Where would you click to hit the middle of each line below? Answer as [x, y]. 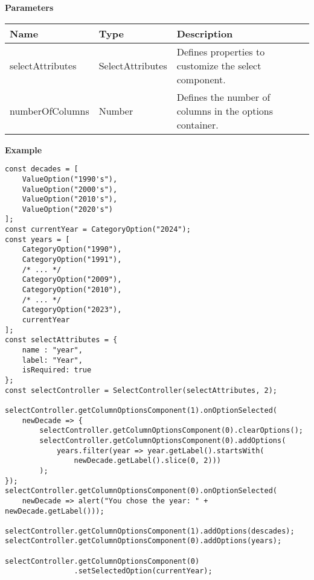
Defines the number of [223, 97]
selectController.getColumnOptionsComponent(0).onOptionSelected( [141, 491]
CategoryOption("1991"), [72, 260]
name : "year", [52, 350]
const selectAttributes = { [61, 340]
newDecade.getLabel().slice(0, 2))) [147, 461]
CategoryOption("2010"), [72, 290]
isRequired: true [57, 370]
